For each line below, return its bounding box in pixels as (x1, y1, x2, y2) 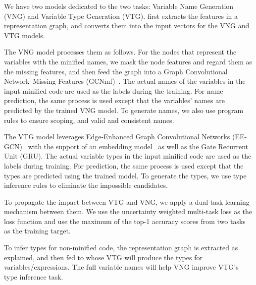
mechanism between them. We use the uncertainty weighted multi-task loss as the (4, 206, 252, 217)
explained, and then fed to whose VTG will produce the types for (4, 252, 203, 262)
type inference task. (4, 271, 63, 282)
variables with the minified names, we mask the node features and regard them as (4, 56, 253, 66)
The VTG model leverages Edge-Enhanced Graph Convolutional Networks (4, 131, 230, 142)
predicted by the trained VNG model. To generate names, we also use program (4, 105, 244, 115)
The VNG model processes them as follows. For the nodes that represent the (4, 47, 237, 57)
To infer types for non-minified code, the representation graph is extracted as (4, 242, 238, 253)
